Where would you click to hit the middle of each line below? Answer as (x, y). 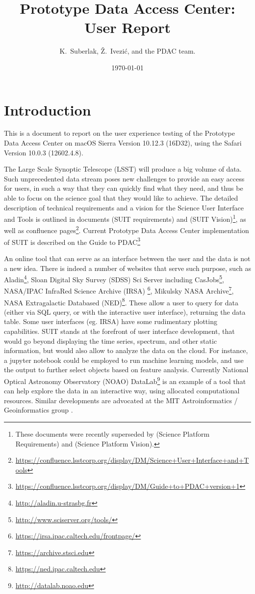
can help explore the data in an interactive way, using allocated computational (122, 391)
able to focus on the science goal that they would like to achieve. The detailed (121, 198)
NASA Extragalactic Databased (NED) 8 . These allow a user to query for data (121, 301)
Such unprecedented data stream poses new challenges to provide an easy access (124, 178)
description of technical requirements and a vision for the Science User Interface (124, 207)
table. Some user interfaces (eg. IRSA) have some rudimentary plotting (111, 321)
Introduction (48, 109)
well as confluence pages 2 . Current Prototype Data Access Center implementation (127, 230)
